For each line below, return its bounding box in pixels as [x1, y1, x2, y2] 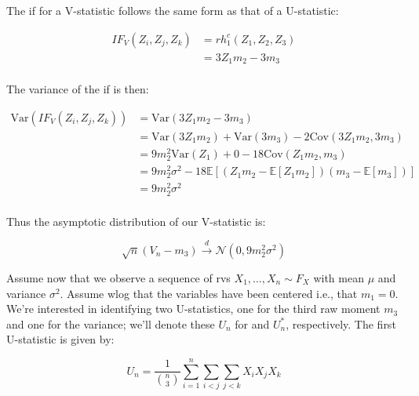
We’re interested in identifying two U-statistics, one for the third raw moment [6, 300, 381, 317]
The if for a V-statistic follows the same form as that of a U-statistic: [6, 2, 339, 18]
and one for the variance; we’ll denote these [6, 315, 215, 332]
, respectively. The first [286, 315, 396, 332]
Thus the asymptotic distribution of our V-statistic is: [6, 213, 266, 229]
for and [235, 315, 270, 332]
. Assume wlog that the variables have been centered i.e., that [60, 285, 358, 301]
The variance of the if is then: [6, 81, 149, 97]
